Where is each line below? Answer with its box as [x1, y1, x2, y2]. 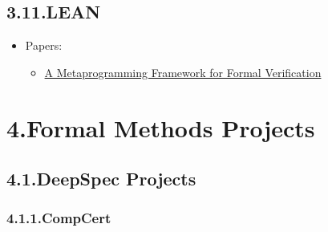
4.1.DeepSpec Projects [6, 166, 196, 191]
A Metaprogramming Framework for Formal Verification [44, 63, 322, 80]
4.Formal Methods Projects [6, 111, 315, 144]
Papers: [25, 37, 63, 54]
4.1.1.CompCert [6, 208, 111, 228]
